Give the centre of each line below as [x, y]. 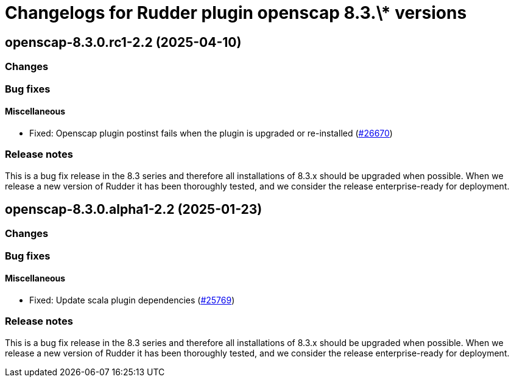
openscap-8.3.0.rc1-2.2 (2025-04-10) [123, 42]
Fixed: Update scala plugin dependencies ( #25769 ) [132, 300]
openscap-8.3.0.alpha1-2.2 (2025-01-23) [134, 209]
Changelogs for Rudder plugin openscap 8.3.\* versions [236, 13]
